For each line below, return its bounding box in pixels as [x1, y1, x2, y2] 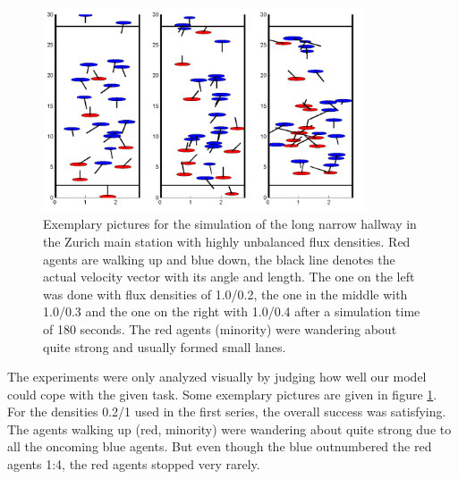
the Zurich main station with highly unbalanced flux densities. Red [43, 231, 411, 250]
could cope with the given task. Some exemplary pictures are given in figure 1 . [7, 384, 437, 403]
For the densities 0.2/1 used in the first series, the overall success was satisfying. [7, 402, 446, 421]
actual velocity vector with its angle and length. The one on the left [43, 267, 415, 286]
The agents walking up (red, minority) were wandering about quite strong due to [7, 419, 452, 438]
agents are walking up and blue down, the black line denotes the [43, 249, 395, 268]
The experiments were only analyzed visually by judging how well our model [7, 367, 427, 386]
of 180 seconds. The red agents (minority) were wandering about [43, 319, 397, 338]
